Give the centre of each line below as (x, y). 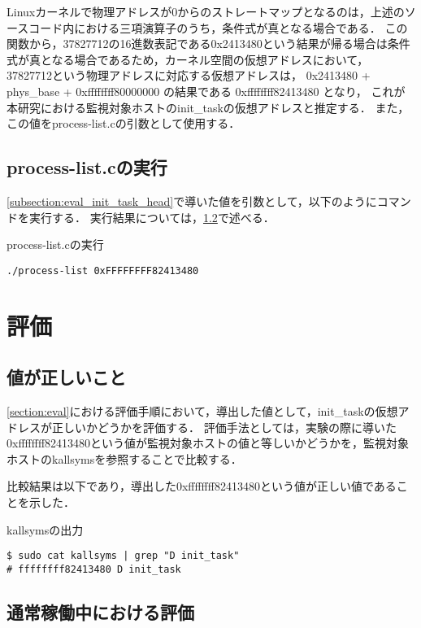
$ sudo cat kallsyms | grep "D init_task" (123, 556)
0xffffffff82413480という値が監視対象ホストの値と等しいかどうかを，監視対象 (208, 443)
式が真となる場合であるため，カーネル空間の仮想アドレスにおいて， (188, 59)
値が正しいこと (66, 377)
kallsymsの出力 (45, 529)
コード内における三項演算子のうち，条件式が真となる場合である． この (218, 27)
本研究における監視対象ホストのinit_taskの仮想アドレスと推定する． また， (208, 107)
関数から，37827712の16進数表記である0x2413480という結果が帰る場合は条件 (208, 44)
